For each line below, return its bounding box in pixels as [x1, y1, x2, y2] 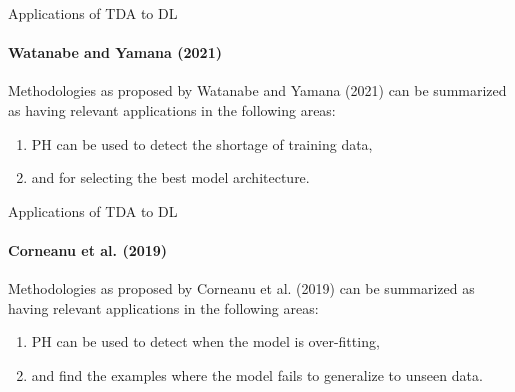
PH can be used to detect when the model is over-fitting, [31, 331, 380, 352]
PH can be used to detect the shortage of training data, [31, 133, 373, 154]
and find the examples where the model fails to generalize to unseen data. [31, 364, 483, 385]
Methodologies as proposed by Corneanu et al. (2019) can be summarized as [8, 278, 475, 299]
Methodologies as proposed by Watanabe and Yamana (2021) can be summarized [8, 80, 507, 101]
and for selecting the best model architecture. [31, 167, 310, 188]
